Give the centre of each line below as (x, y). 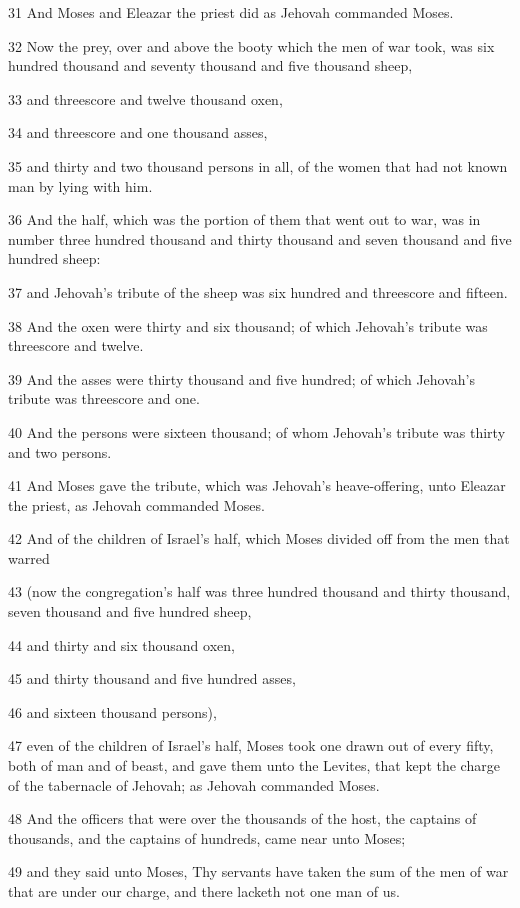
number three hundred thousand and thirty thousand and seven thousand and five (260, 238)
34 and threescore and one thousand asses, (138, 132)
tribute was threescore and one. (104, 398)
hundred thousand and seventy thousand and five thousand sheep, (210, 65)
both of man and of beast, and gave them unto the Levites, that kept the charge (254, 765)
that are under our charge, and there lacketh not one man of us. (204, 891)
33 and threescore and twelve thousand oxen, (145, 98)
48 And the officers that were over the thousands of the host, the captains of (242, 818)
